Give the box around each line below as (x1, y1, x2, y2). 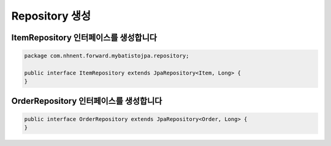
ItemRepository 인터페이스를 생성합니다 (11, 32, 158, 43)
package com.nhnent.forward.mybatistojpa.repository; (24, 53, 189, 59)
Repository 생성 (11, 9, 91, 23)
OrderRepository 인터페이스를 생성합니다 (11, 95, 162, 106)
